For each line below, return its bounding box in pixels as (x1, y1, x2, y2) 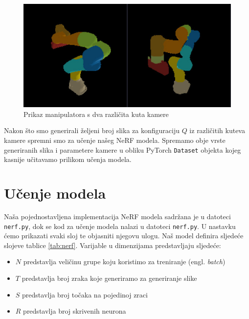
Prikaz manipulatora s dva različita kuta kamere (23, 109, 169, 119)
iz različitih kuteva (189, 125, 245, 136)
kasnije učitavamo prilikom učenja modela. (4, 154, 132, 164)
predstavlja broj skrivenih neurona (23, 306, 126, 316)
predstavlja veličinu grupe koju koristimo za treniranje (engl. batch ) (23, 256, 226, 267)
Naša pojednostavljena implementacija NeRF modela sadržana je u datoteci (4, 211, 231, 221)
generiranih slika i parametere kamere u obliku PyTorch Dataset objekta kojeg (4, 144, 241, 155)
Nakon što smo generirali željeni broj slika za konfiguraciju (4, 125, 180, 136)
